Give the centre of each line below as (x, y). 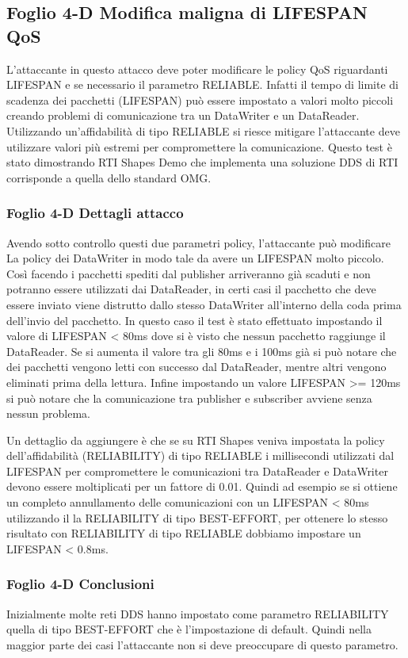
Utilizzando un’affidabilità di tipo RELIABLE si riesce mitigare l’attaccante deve (203, 130)
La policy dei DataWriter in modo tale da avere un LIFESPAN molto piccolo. (195, 258)
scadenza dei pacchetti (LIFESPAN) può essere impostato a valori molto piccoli (200, 99)
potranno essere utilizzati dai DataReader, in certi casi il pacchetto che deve (191, 289)
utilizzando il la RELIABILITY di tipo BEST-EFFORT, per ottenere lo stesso (197, 517)
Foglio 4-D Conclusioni (80, 584)
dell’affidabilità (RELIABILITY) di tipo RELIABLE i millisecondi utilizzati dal (200, 455)
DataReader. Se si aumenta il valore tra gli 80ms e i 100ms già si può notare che (202, 351)
